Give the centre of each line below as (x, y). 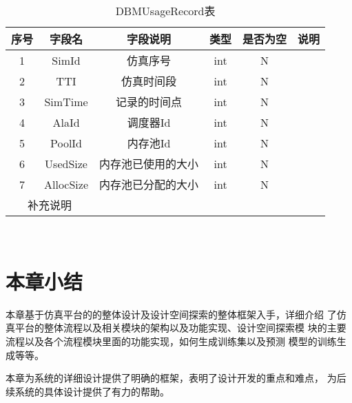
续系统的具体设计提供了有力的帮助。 (87, 391)
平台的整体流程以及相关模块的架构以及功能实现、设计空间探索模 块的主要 (180, 328)
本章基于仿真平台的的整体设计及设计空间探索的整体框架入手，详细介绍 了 (171, 314)
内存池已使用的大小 (149, 164)
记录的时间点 (149, 102)
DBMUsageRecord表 (165, 11)
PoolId (66, 143)
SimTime (66, 101)
